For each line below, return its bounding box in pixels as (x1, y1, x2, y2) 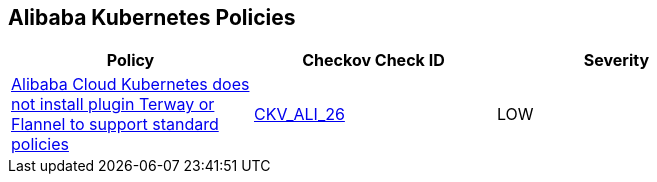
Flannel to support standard (11, 114, 219, 135)
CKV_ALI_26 (253, 104, 345, 125)
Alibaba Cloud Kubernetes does (11, 74, 250, 95)
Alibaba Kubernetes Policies (8, 5, 296, 30)
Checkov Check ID (302, 50, 445, 71)
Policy (106, 50, 155, 71)
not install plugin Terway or (11, 94, 215, 115)
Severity (583, 50, 650, 71)
